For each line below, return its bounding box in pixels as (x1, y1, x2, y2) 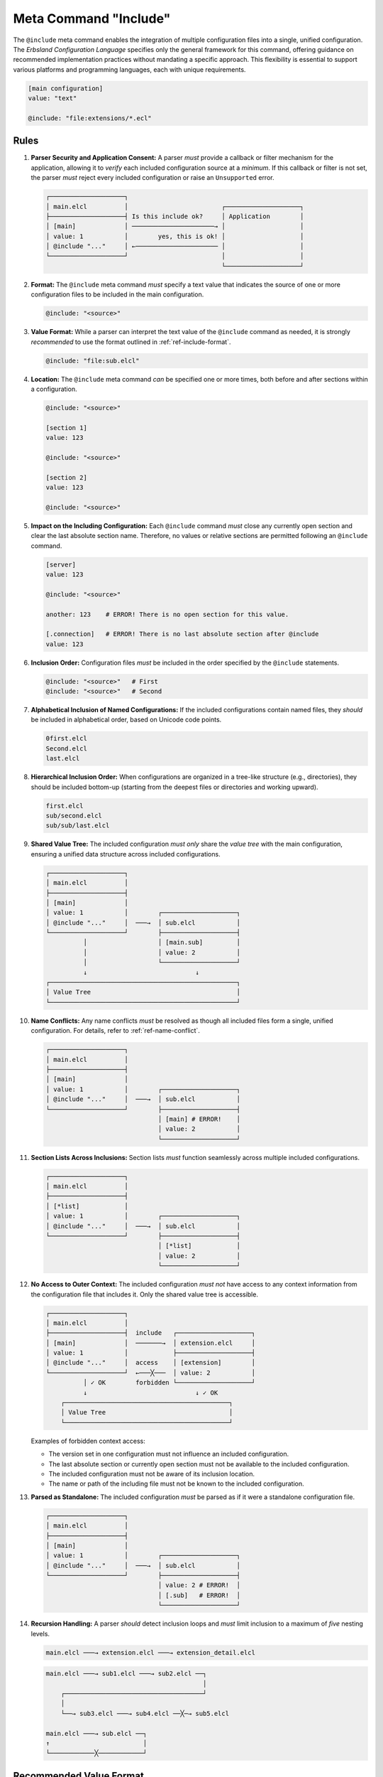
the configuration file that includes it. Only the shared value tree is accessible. (30, 1290, 259, 1299)
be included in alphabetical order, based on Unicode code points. (30, 715, 222, 724)
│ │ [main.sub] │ (82, 938, 240, 947)
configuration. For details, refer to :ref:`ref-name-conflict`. (30, 1026, 200, 1035)
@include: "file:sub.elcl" (45, 356, 140, 365)
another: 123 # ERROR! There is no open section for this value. (45, 610, 289, 618)
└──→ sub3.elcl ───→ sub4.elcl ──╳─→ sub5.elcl (60, 1709, 230, 1717)
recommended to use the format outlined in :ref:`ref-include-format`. (30, 338, 231, 346)
